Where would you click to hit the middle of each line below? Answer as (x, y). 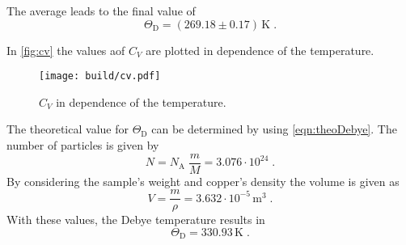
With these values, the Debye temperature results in (136, 220)
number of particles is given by (83, 145)
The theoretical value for (68, 129)
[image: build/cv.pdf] (100, 76)
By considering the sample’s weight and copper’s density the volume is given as (203, 181)
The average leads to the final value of (101, 11)
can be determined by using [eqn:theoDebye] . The (274, 129)
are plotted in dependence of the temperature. (260, 50)
